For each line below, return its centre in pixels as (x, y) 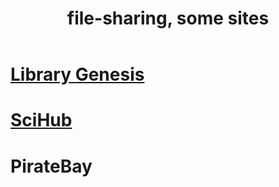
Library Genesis (77, 74)
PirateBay (51, 166)
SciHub (41, 120)
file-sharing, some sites (168, 18)
